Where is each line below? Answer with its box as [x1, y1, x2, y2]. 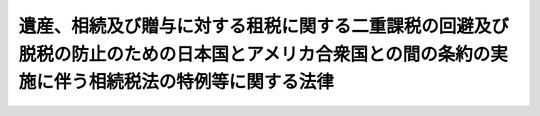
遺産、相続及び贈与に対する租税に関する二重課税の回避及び [18, 15, 510, 37]
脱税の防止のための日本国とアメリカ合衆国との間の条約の [18, 43, 491, 65]
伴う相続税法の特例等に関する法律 [53, 71, 335, 94]
